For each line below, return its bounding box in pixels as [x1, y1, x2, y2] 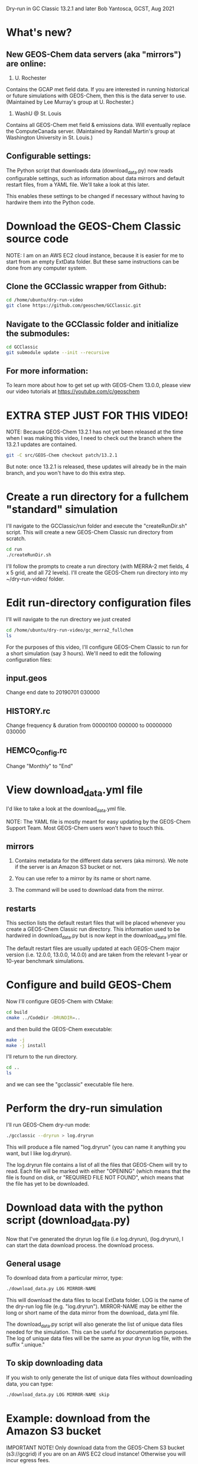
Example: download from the [6, 1411, 151, 1425]
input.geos [6, 673, 47, 684]
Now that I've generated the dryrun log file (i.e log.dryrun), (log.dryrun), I [6, 1235, 184, 1242]
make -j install [6, 1042, 46, 1048]
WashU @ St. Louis [14, 110, 62, 117]
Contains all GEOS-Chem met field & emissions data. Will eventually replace [6, 122, 191, 128]
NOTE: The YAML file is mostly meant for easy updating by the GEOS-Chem [6, 818, 191, 825]
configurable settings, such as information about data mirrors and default [6, 174, 185, 181]
